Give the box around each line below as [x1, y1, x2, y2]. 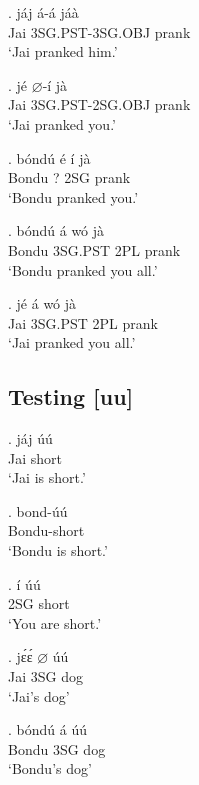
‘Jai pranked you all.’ [8, 332, 136, 353]
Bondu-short [8, 520, 85, 541]
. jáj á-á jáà [8, 2, 79, 22]
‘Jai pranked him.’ [8, 41, 118, 62]
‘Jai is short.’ [8, 467, 86, 488]
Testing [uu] [8, 381, 134, 412]
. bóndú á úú [8, 719, 87, 740]
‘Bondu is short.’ [8, 540, 108, 561]
